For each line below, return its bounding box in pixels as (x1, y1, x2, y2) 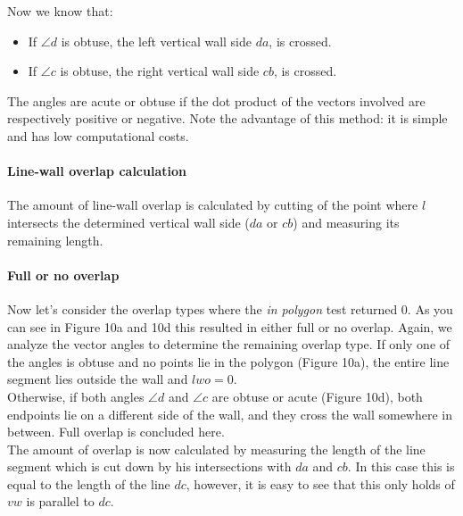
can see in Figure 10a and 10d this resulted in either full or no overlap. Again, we (7, 317, 452, 336)
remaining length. (7, 230, 103, 249)
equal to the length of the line (7, 474, 170, 493)
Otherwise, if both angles (7, 387, 145, 405)
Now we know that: (7, 2, 113, 20)
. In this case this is (347, 457, 455, 476)
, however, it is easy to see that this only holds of (186, 474, 455, 493)
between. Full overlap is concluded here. (7, 422, 225, 441)
